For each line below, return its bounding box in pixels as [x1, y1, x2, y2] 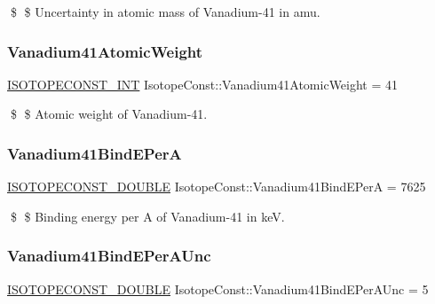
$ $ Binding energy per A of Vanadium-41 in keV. [10, 207, 285, 225]
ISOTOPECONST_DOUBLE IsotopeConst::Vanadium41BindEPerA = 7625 [7, 177, 426, 196]
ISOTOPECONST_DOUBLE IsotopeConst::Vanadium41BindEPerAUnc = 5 [7, 279, 429, 298]
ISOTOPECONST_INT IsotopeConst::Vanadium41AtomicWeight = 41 [7, 74, 399, 93]
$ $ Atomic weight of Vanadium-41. [10, 105, 208, 123]
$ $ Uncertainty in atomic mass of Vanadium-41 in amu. [10, 3, 320, 20]
